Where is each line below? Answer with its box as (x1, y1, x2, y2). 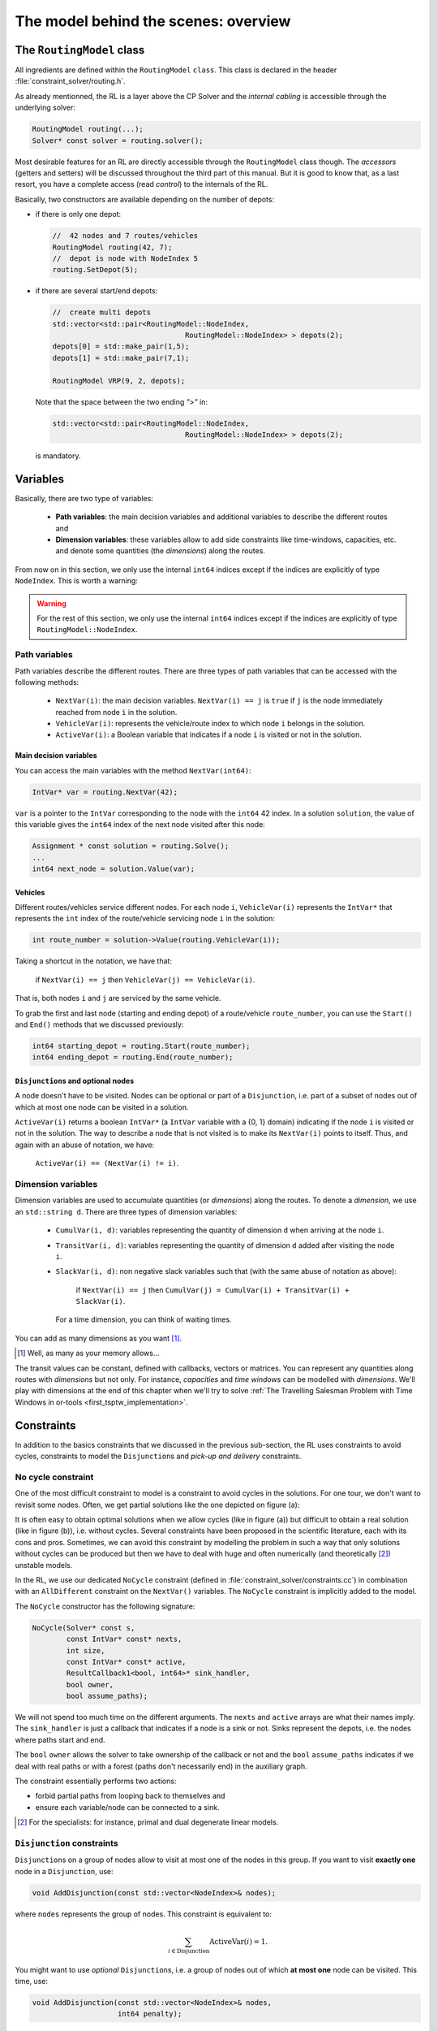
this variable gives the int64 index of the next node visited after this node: (15, 820, 265, 829)
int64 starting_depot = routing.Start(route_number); (32, 1041, 251, 1050)
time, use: (15, 1977, 49, 1986)
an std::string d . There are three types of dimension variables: (15, 1206, 238, 1216)
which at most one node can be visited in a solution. (15, 1102, 189, 1112)
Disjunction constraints (15, 1837, 118, 1848)
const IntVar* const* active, (66, 1657, 187, 1666)
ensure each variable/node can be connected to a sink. (35, 1802, 220, 1812)
